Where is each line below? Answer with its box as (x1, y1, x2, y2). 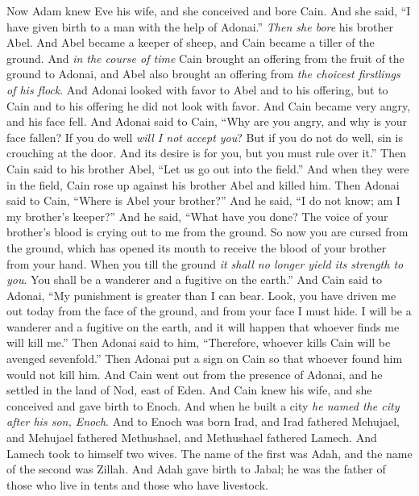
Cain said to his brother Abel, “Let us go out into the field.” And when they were (6, 160, 409, 177)
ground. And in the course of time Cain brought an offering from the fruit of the (6, 49, 404, 66)
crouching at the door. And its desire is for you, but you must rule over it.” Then (6, 144, 406, 161)
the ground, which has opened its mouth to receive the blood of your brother (6, 239, 387, 256)
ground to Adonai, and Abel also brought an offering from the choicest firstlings (6, 65, 400, 82)
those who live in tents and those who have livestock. (6, 476, 268, 493)
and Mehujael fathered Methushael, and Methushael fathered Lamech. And (6, 429, 377, 446)
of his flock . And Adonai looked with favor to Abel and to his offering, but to (6, 81, 388, 98)
